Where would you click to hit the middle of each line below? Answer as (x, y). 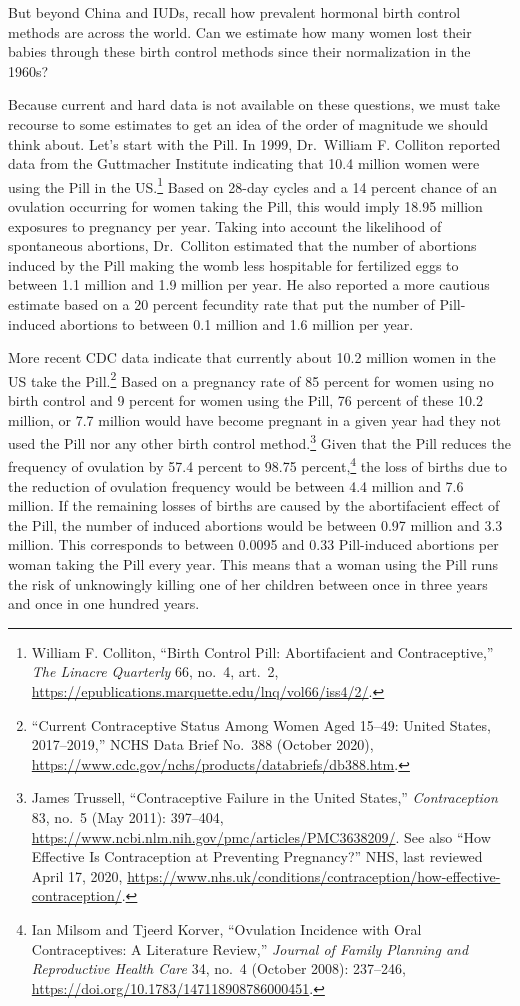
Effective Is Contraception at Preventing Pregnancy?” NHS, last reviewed (257, 856)
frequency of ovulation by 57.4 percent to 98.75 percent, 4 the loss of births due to (257, 465)
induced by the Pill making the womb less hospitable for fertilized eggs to (233, 264)
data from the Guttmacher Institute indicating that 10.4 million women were (244, 163)
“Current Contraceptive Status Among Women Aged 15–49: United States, (261, 724)
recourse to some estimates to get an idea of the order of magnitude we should (248, 123)
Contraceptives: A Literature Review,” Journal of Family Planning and (250, 948)
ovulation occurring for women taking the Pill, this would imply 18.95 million (245, 206)
